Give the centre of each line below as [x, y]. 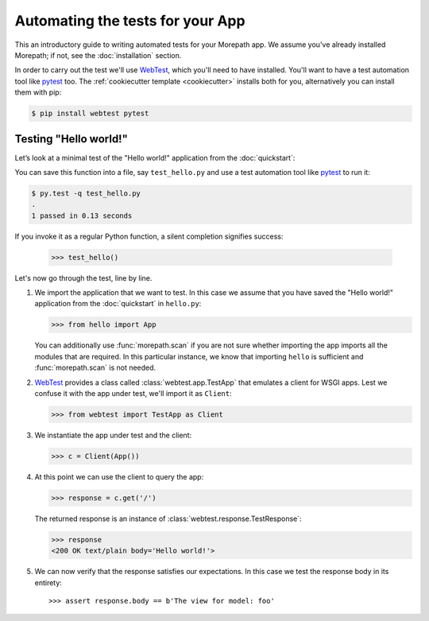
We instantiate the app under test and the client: [113, 435]
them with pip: [38, 92]
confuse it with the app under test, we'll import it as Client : [133, 394]
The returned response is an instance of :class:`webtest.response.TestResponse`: [168, 518]
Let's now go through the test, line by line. [83, 278]
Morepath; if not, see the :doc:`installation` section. [98, 55]
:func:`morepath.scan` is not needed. [95, 368]
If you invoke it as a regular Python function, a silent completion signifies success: [149, 236]
